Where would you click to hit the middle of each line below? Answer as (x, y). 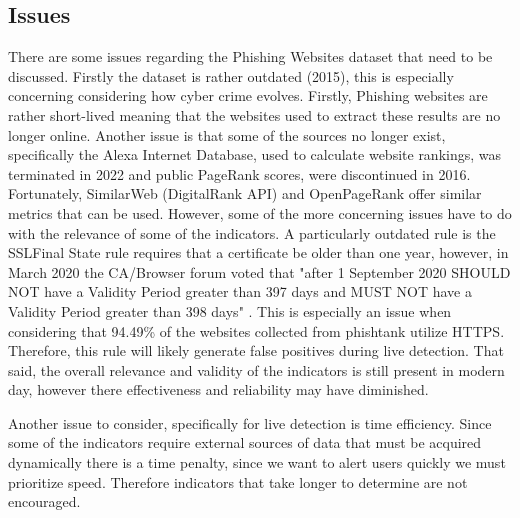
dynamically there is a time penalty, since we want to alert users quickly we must (257, 462)
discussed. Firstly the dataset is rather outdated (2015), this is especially (231, 75)
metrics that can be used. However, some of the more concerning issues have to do (260, 212)
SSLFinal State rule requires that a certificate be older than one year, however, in (258, 252)
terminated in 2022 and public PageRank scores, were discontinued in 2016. (239, 173)
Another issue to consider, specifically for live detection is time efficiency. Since (250, 422)
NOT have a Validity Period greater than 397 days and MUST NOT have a (240, 291)
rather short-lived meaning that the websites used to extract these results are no (254, 114)
